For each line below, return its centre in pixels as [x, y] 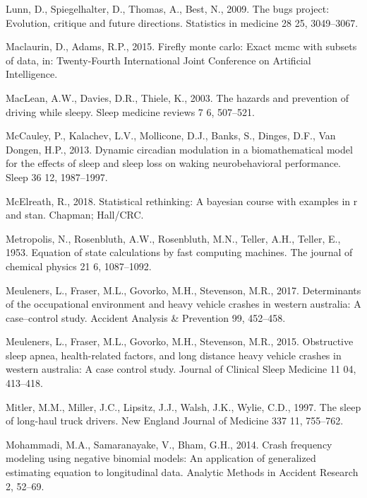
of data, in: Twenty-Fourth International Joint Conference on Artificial [158, 60]
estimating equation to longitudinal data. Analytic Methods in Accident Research [182, 472]
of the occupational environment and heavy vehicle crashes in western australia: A [183, 304]
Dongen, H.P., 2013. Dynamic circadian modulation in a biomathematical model [179, 149]
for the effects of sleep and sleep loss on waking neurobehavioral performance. [174, 163]
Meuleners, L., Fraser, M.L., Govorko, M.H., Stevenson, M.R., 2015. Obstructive [180, 341]
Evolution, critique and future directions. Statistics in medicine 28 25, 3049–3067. [182, 22]
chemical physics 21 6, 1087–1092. [79, 266]
